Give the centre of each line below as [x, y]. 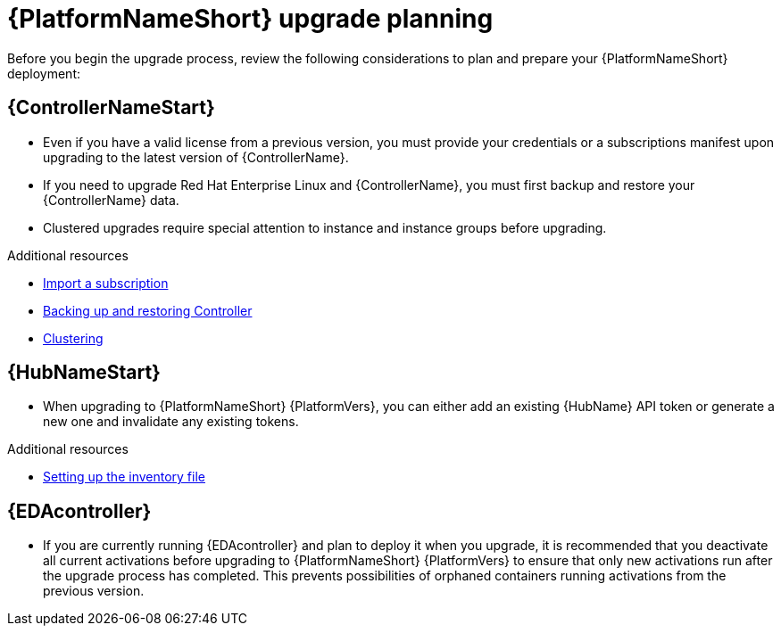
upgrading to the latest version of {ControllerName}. [196, 157]
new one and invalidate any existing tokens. [171, 422]
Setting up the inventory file [124, 477]
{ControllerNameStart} [111, 108]
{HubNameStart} [84, 373]
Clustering [73, 338]
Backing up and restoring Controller [148, 310]
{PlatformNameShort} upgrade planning [250, 19]
